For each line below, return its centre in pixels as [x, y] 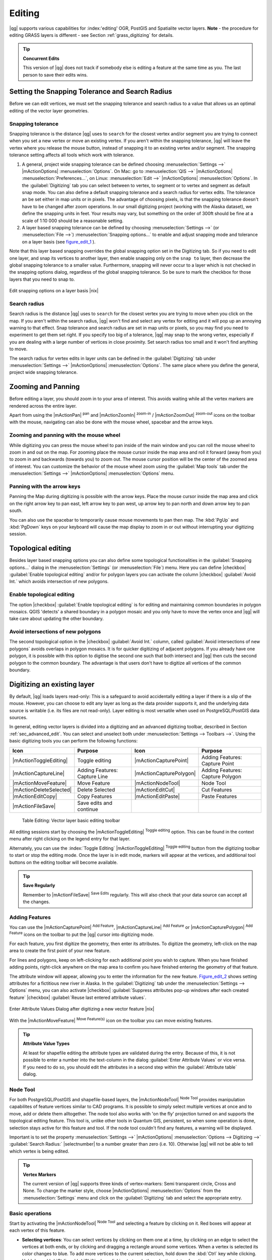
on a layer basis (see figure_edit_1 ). [59, 241]
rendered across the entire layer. [43, 406]
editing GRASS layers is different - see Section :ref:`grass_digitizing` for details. [91, 35]
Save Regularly [39, 886]
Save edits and [95, 803]
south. [16, 511]
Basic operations [30, 1213]
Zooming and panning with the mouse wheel [65, 435]
